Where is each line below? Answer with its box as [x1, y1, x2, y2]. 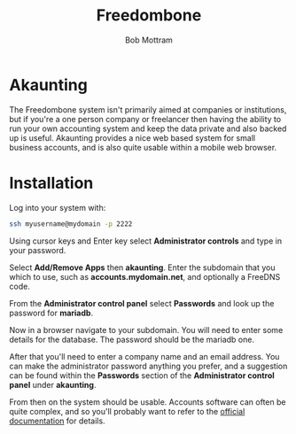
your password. [9, 244, 66, 255]
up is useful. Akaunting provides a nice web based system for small [9, 132, 255, 143]
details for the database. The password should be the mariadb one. [9, 334, 255, 345]
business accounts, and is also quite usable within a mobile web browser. [9, 142, 277, 152]
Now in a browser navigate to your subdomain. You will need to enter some [9, 324, 284, 335]
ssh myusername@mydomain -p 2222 [9, 219, 133, 229]
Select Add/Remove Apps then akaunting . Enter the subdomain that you [9, 262, 276, 273]
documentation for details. [9, 415, 105, 426]
